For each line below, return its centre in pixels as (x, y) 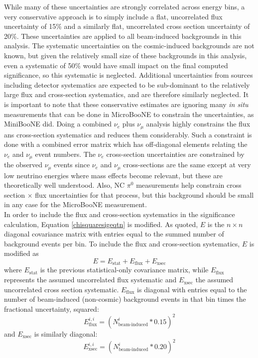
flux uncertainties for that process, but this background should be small (144, 194)
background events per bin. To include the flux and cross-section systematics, (122, 243)
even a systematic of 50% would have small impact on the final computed (116, 65)
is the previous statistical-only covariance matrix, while (124, 270)
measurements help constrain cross (189, 185)
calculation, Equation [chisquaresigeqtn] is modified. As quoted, (101, 224)
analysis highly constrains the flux (198, 124)
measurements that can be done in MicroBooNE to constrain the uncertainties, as (129, 114)
